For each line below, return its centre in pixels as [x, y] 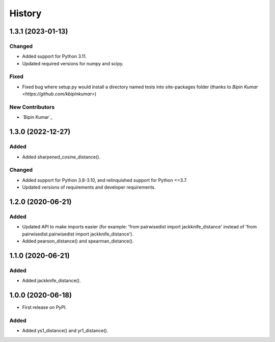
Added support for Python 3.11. [54, 57]
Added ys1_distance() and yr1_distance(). [65, 331]
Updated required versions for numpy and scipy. [73, 63]
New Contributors [32, 107]
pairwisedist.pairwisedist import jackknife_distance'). [78, 234]
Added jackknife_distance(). [51, 281]
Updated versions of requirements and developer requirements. [89, 187]
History [25, 13]
